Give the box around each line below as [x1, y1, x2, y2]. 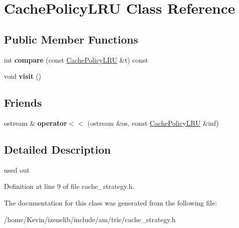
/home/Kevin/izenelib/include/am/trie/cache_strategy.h [4, 214, 176, 224]
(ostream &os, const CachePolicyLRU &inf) [87, 117, 219, 128]
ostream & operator [4, 117, 67, 128]
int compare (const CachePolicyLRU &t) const [4, 54, 148, 65]
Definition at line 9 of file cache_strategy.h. [4, 181, 135, 191]
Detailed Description [4, 141, 111, 157]
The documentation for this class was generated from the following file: [4, 197, 217, 207]
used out [4, 164, 30, 175]
